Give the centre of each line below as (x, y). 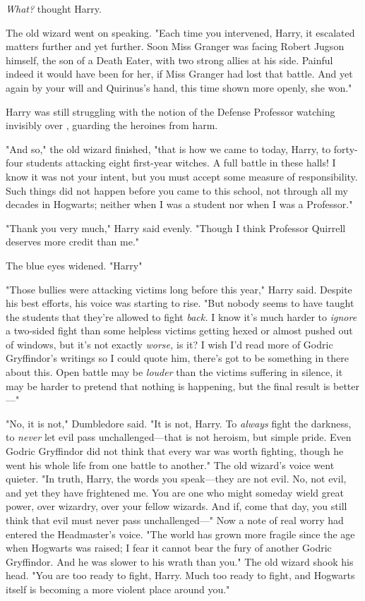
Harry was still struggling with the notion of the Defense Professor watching (170, 111)
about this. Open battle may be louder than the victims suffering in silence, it (174, 372)
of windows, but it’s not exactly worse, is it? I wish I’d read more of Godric (169, 344)
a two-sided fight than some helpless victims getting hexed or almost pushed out (179, 330)
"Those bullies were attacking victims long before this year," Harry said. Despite (179, 289)
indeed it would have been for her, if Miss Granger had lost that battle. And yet (179, 74)
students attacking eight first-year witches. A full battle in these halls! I (181, 163)
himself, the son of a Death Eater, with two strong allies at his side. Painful (169, 60)
